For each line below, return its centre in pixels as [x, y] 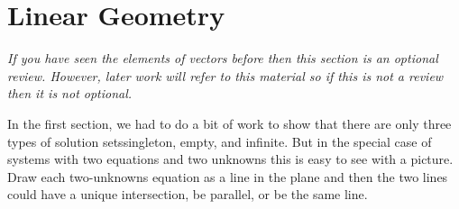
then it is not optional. [70, 93]
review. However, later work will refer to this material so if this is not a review [225, 75]
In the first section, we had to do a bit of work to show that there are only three [229, 123]
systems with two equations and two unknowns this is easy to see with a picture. [230, 159]
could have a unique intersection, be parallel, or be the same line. [188, 194]
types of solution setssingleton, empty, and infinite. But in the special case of [220, 141]
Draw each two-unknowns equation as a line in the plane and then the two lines [228, 176]
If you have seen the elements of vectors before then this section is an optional [223, 58]
